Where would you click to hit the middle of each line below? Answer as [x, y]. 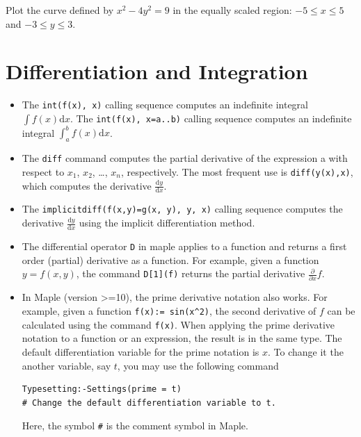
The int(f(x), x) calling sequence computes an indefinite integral [165, 105]
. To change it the [306, 351]
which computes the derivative [87, 185]
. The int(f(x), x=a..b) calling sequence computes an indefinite [211, 118]
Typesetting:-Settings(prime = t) [102, 389]
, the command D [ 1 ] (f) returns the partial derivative [191, 273]
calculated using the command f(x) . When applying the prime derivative [178, 324]
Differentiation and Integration [157, 71]
